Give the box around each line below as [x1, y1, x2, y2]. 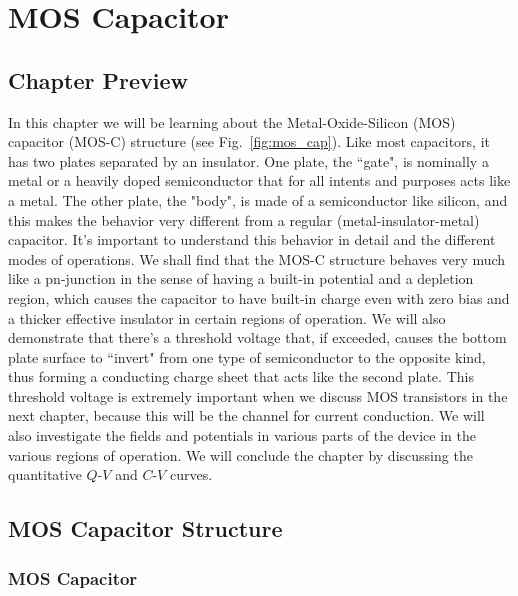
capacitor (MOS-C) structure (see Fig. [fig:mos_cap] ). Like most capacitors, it [8, 131, 490, 152]
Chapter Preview [8, 64, 188, 95]
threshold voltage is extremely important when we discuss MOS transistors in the [8, 385, 508, 406]
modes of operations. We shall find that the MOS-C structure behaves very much [8, 248, 506, 269]
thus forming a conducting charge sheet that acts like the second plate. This [8, 366, 474, 387]
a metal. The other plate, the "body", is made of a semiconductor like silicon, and [8, 189, 508, 210]
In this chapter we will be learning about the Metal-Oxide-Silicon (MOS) [8, 111, 456, 132]
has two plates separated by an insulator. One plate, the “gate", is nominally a [8, 150, 489, 171]
